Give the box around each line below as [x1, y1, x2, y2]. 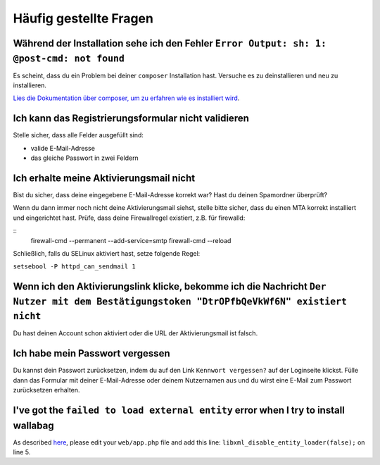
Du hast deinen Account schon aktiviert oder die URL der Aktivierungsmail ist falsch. [13, 329, 258, 337]
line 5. [13, 448, 31, 457]
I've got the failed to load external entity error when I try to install [13, 404, 345, 416]
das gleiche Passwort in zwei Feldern [30, 154, 139, 162]
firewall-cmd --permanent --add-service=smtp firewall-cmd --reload [30, 236, 232, 244]
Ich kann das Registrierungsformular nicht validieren [13, 113, 250, 125]
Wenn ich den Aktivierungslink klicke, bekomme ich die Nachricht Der [13, 280, 327, 292]
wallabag [13, 419, 54, 431]
